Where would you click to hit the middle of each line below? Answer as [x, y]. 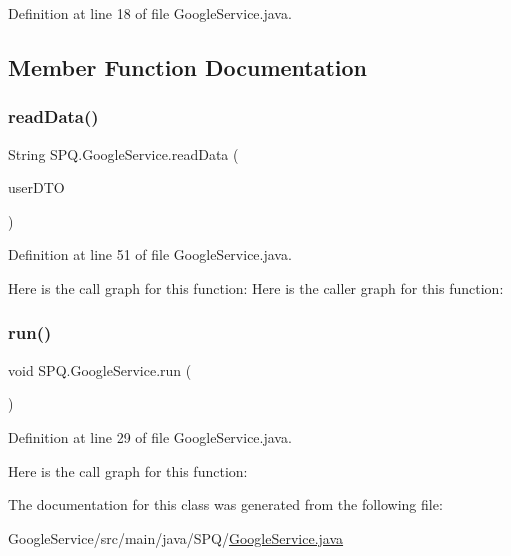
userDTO [36, 187]
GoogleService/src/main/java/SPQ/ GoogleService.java [176, 537]
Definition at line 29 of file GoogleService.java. [150, 436]
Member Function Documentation [188, 66]
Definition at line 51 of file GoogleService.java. [150, 254]
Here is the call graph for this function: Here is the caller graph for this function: [256, 287]
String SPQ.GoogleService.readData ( [123, 153]
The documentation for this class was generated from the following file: [225, 504]
